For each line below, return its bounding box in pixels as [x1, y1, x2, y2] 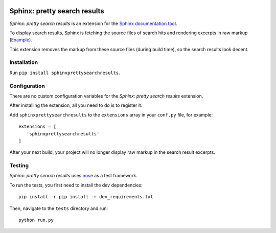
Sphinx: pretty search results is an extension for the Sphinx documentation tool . [9, 20, 177, 27]
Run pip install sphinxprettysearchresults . [9, 69, 120, 76]
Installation [9, 59, 38, 66]
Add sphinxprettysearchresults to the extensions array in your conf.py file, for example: [9, 111, 213, 118]
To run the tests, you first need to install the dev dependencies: [9, 182, 143, 188]
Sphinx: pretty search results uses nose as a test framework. [9, 173, 137, 179]
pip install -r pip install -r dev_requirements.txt [18, 194, 153, 200]
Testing [9, 162, 29, 169]
